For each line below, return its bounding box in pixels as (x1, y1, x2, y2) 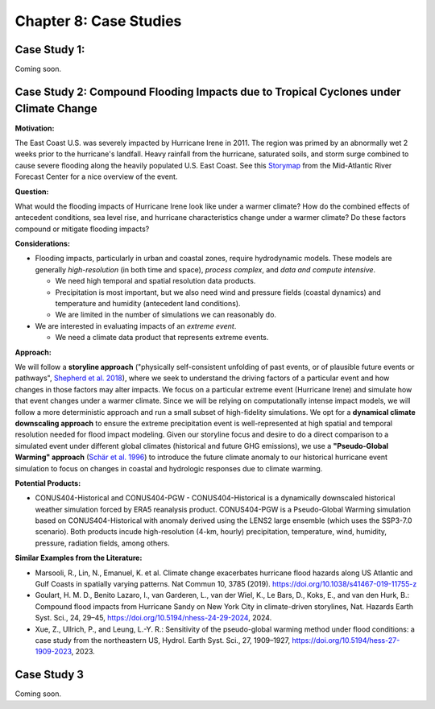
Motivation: (14, 123, 55, 133)
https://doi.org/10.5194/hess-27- (291, 635, 400, 645)
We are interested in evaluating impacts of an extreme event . (35, 321, 237, 330)
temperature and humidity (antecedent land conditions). (55, 299, 241, 309)
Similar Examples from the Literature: (14, 553, 143, 563)
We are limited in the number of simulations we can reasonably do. (55, 310, 277, 320)
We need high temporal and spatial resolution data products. (55, 276, 256, 286)
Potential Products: (14, 478, 81, 487)
